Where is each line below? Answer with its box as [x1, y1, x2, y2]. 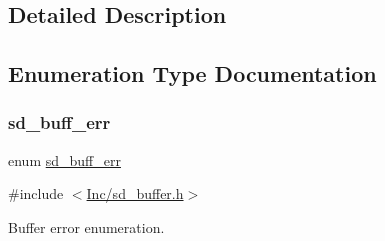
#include [8, 183, 64, 204]
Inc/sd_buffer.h [86, 183, 184, 204]
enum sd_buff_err [8, 149, 121, 170]
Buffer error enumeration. [8, 216, 165, 237]
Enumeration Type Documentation [8, 58, 377, 89]
